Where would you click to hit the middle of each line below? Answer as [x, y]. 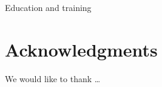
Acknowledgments [81, 49]
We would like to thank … [53, 78]
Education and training [48, 7]
